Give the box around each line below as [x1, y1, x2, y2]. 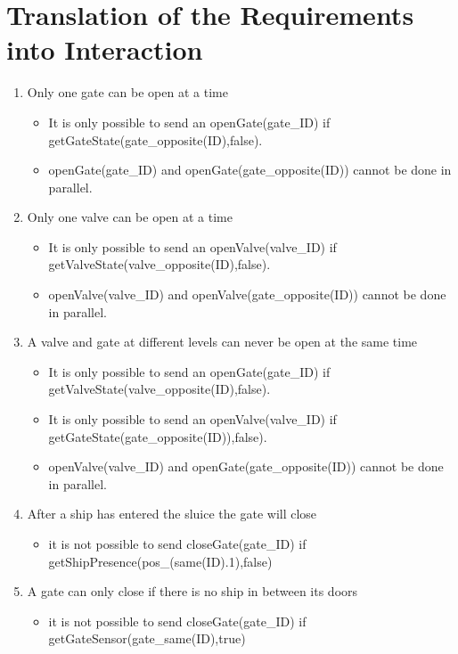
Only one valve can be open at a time [27, 208, 233, 226]
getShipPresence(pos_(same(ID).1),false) [48, 552, 273, 570]
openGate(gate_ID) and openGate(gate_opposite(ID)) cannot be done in [48, 160, 452, 179]
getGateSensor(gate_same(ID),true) [48, 629, 246, 648]
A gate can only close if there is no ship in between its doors [27, 582, 358, 601]
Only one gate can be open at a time [27, 83, 228, 102]
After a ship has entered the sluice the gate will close [27, 504, 317, 523]
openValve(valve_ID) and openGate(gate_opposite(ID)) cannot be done [48, 457, 444, 476]
